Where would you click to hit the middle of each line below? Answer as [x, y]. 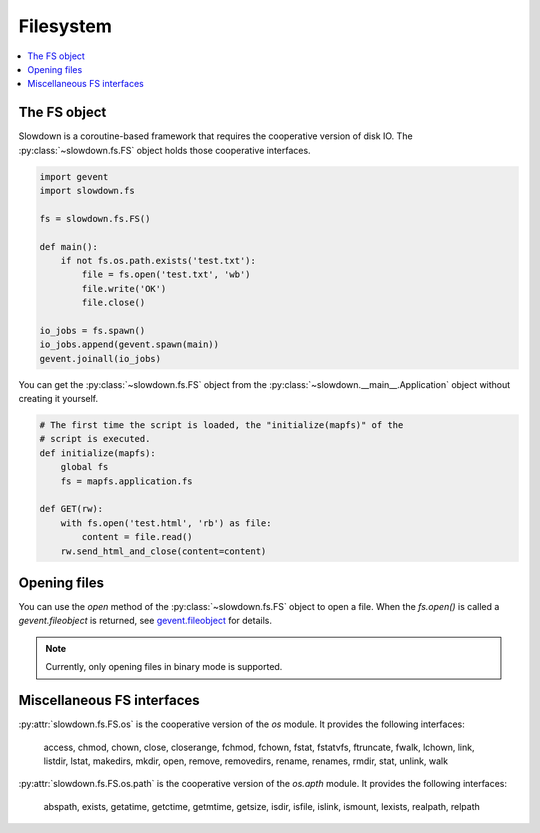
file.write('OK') [124, 288]
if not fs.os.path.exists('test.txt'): [158, 260]
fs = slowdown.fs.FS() [95, 218]
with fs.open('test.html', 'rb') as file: [166, 523]
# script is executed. [95, 439]
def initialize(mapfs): [98, 453]
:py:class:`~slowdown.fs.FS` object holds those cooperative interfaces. [164, 150]
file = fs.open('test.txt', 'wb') [166, 274]
